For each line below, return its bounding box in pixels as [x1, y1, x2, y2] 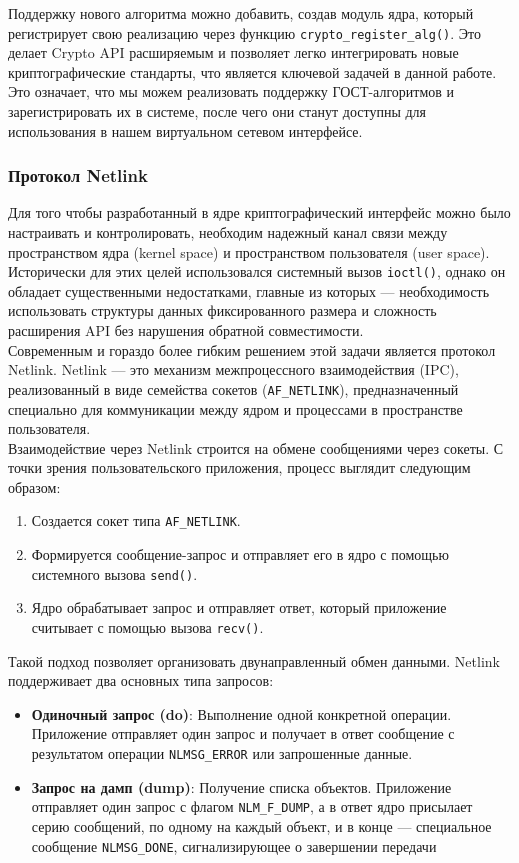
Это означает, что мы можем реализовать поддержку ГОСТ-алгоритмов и [8, 81, 455, 102]
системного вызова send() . [31, 563, 198, 584]
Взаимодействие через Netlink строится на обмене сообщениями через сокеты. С [8, 437, 504, 458]
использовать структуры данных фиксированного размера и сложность [8, 300, 437, 321]
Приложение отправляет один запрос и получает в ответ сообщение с [31, 723, 455, 744]
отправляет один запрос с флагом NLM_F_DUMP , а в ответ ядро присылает [31, 796, 473, 817]
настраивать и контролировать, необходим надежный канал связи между [8, 222, 448, 243]
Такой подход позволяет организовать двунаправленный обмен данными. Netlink [8, 650, 500, 671]
